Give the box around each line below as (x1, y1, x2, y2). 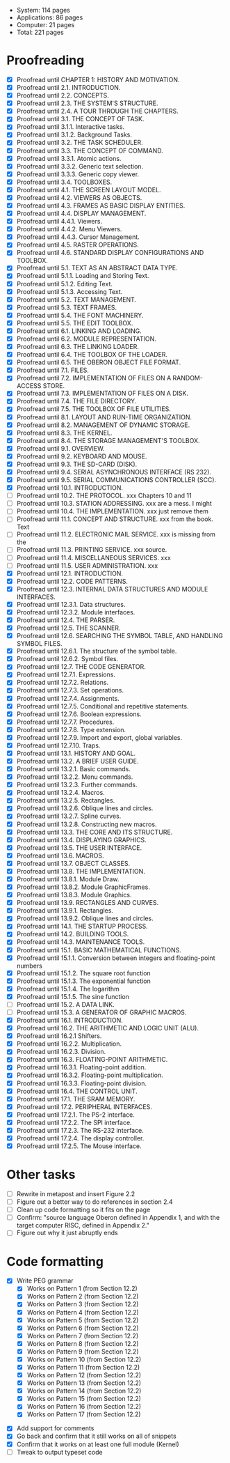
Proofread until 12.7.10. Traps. (16, 741, 101, 750)
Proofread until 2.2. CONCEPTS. (16, 91, 109, 100)
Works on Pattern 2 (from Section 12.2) (26, 1292, 139, 1301)
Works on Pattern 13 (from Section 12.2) (26, 1379, 142, 1387)
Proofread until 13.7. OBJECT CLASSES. (16, 859, 130, 867)
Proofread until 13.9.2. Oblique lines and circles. (16, 914, 154, 922)
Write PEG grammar (16, 1276, 74, 1285)
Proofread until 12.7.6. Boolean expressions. (16, 710, 142, 718)
